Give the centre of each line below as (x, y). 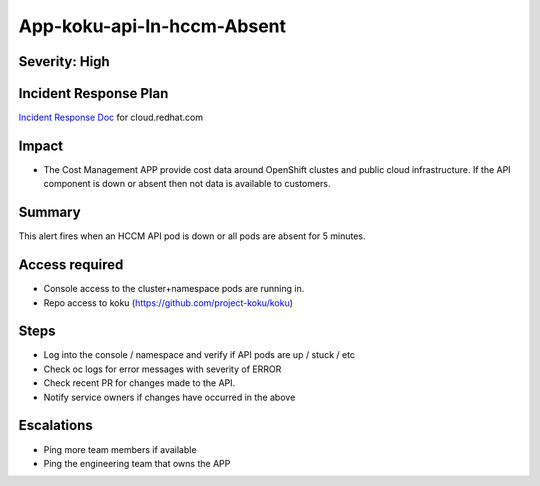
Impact (41, 145)
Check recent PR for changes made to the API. (139, 383)
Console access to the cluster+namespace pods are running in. (174, 289)
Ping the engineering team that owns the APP (137, 463)
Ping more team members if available (120, 449)
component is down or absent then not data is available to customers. (187, 184)
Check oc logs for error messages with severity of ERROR (162, 369)
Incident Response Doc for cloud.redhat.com (111, 117)
